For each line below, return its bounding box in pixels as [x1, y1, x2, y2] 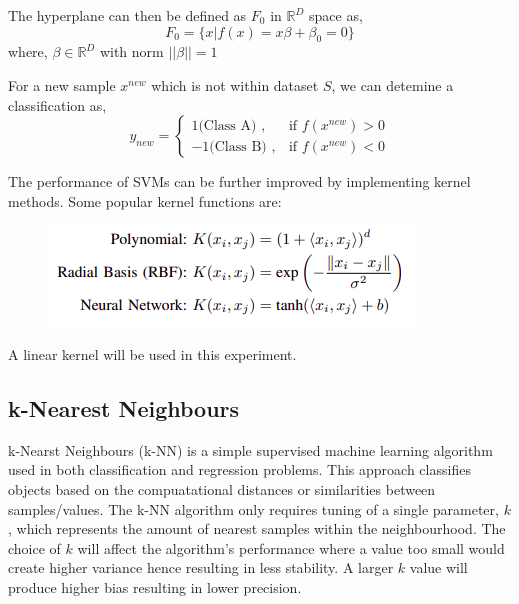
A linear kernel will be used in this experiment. [8, 343, 297, 364]
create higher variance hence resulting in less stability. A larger [8, 557, 394, 578]
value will [409, 557, 468, 578]
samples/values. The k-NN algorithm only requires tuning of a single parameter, [8, 498, 499, 519]
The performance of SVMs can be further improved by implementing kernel [8, 171, 471, 192]
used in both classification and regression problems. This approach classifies [8, 459, 471, 480]
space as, [309, 5, 363, 25]
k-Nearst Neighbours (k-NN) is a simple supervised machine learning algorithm [8, 439, 493, 460]
